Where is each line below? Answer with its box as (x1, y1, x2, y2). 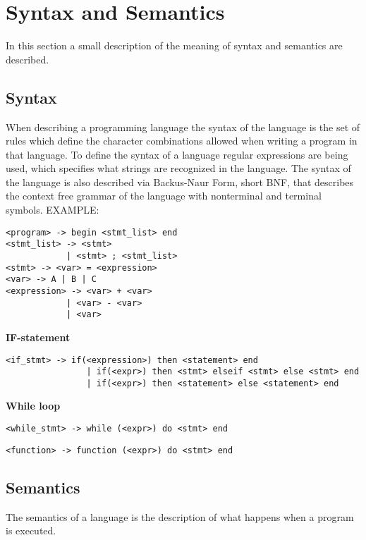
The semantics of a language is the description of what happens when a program (6, 509, 354, 524)
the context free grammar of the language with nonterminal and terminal (6, 188, 322, 203)
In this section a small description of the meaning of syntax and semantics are (6, 38, 343, 53)
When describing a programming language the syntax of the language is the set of (6, 119, 360, 134)
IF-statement (6, 329, 71, 344)
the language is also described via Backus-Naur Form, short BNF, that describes (6, 174, 354, 189)
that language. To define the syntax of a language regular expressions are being (6, 147, 348, 161)
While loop (6, 398, 61, 413)
